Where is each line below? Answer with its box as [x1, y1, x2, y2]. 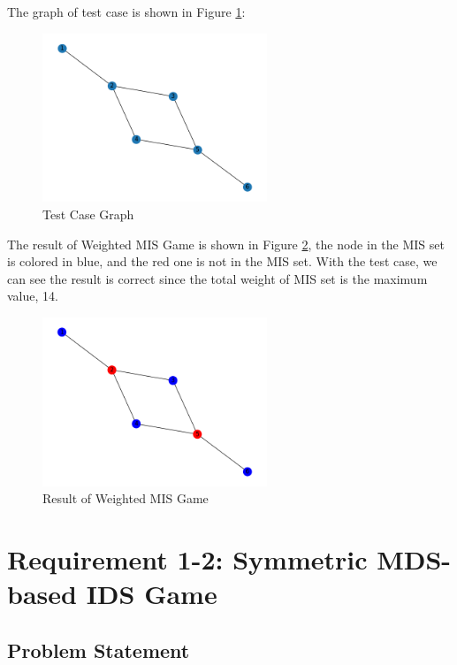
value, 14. [7, 287, 58, 305]
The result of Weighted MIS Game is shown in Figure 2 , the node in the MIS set [7, 234, 445, 253]
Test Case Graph [42, 204, 134, 223]
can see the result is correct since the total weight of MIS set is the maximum [7, 269, 428, 287]
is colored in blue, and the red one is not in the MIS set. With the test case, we [7, 252, 438, 271]
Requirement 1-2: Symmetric [7, 541, 368, 577]
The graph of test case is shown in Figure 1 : [7, 3, 246, 20]
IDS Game [86, 576, 217, 612]
